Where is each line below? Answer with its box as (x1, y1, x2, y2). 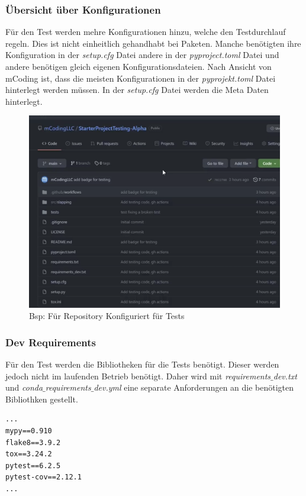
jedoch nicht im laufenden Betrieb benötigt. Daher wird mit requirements (5, 369, 271, 382)
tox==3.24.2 (5, 450, 52, 459)
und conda (5, 381, 43, 394)
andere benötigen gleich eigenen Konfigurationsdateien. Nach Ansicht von (5, 60, 272, 72)
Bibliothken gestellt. (5, 392, 78, 405)
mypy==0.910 (5, 426, 52, 435)
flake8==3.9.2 (5, 438, 61, 447)
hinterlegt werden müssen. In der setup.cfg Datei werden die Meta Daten (5, 83, 269, 96)
